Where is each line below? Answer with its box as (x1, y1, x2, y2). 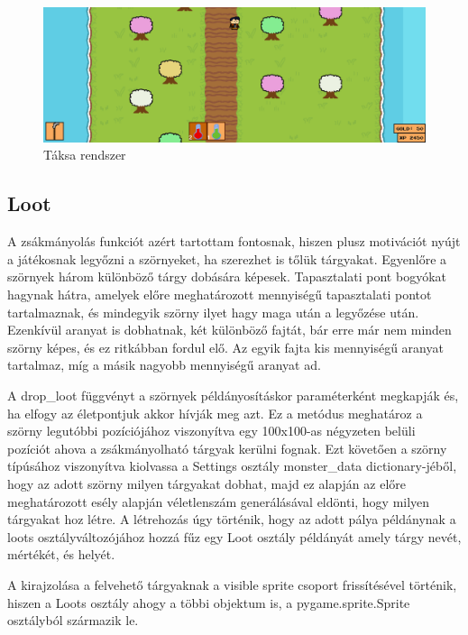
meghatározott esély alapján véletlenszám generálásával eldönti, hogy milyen (7, 492, 430, 511)
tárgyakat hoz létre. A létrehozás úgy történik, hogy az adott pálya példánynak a (7, 510, 456, 529)
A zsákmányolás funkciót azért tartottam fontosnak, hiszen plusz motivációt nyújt (7, 232, 461, 251)
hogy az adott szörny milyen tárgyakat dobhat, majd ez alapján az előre (7, 474, 406, 492)
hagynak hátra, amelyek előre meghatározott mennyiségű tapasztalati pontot (7, 285, 432, 304)
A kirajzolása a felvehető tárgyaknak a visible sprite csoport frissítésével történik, (7, 575, 457, 594)
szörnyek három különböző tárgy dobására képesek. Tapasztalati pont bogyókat (7, 267, 446, 286)
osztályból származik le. (7, 611, 139, 630)
